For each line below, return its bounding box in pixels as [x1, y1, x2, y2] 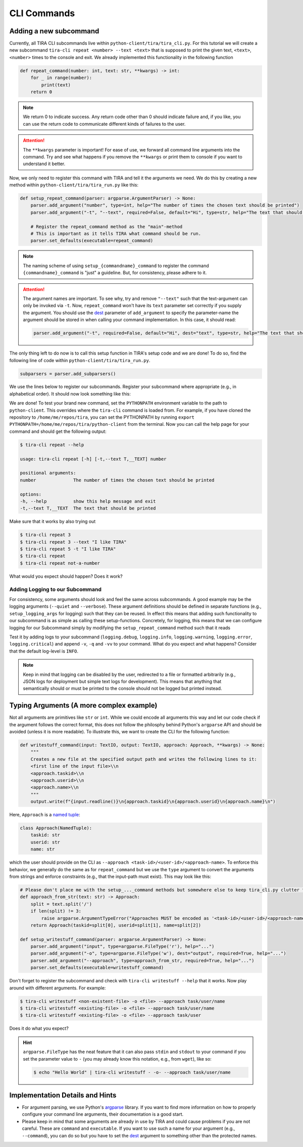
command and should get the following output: [9, 428, 107, 434]
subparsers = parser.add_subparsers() [20, 371, 116, 376]
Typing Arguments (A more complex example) [9, 701, 158, 710]
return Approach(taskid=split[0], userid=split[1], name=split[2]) [30, 922, 201, 928]
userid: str [30, 839, 61, 845]
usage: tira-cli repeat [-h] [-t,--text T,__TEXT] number [20, 456, 167, 462]
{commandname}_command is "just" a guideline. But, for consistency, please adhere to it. [23, 270, 207, 276]
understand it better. [23, 161, 66, 167]
